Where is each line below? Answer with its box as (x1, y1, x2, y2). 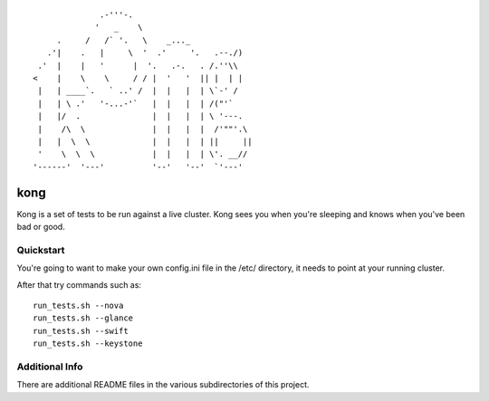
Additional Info (16, 360, 83, 373)
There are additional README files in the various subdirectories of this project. (16, 379, 310, 390)
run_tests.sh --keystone (33, 339, 143, 348)
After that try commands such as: (16, 279, 142, 290)
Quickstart (16, 243, 65, 256)
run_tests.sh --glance (33, 313, 134, 323)
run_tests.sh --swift (33, 326, 129, 336)
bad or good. (16, 221, 65, 232)
